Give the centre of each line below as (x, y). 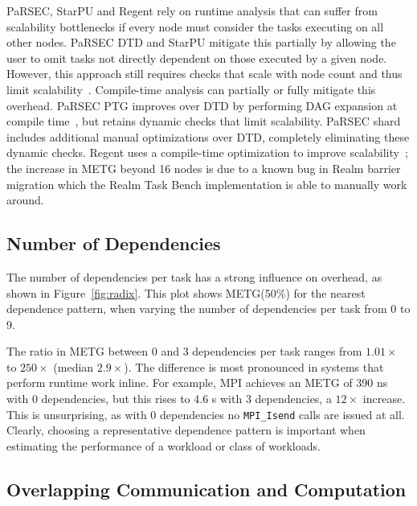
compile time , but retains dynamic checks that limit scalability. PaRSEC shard (204, 121)
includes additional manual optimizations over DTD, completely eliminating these (208, 136)
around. (25, 200)
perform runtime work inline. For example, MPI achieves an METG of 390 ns (197, 383)
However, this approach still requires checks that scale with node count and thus (204, 74)
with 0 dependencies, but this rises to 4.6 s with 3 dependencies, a (169, 399)
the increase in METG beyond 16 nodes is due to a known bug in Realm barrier (204, 168)
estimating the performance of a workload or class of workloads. (164, 445)
